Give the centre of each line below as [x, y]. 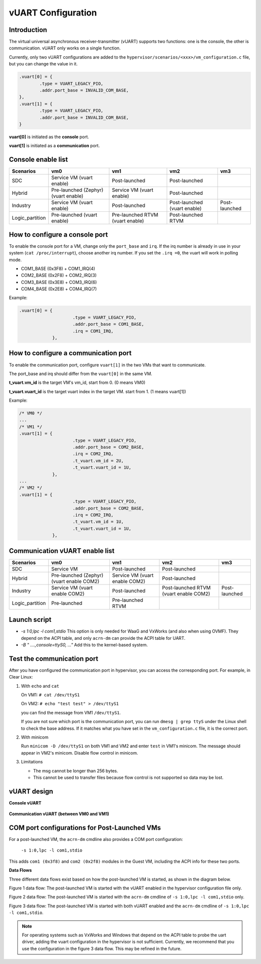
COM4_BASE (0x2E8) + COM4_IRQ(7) [59, 289]
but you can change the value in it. [43, 64]
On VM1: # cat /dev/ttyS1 [50, 695]
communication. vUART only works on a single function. [65, 48]
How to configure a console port [58, 234]
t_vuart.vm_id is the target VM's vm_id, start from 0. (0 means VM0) [77, 382]
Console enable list [38, 160]
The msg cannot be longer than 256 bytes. [76, 771]
